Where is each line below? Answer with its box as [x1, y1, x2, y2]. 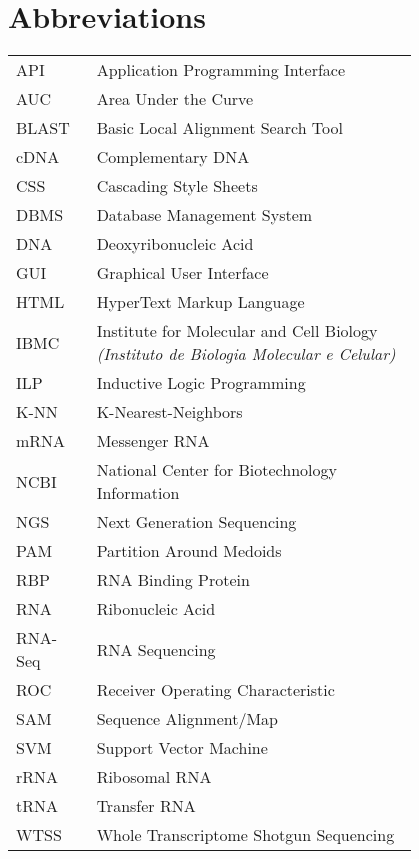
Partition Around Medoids [96, 539, 282, 563]
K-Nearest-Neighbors [96, 400, 243, 424]
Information [96, 481, 180, 505]
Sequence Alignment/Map [96, 707, 278, 731]
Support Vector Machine [96, 736, 268, 760]
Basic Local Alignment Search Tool [96, 116, 343, 140]
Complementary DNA [96, 145, 250, 169]
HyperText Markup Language [96, 290, 305, 314]
